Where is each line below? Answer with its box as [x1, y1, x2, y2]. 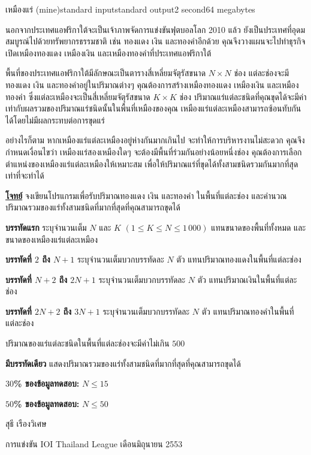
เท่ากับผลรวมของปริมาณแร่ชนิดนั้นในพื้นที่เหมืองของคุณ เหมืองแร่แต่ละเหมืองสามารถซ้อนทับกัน [5, 102, 301, 114]
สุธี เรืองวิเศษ [5, 417, 47, 430]
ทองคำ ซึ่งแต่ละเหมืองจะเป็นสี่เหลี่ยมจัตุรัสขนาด [5, 90, 150, 103]
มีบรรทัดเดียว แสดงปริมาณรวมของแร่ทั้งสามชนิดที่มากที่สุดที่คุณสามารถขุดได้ [5, 357, 241, 369]
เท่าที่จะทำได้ [5, 169, 44, 182]
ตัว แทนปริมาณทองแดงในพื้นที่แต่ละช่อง [176, 253, 301, 266]
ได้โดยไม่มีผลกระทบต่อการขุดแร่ [5, 113, 105, 126]
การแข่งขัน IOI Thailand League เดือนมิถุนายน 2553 [5, 438, 183, 450]
